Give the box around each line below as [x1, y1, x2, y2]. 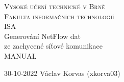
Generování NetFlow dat [4, 30, 81, 41]
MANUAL [4, 50, 37, 61]
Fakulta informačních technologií [4, 11, 114, 21]
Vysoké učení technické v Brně [4, 1, 105, 11]
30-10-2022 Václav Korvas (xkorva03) [4, 67, 120, 78]
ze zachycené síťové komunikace [4, 40, 103, 51]
